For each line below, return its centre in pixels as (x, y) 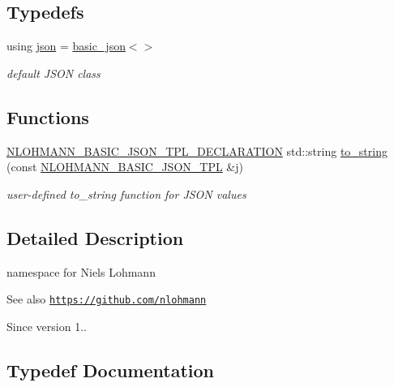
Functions (48, 116)
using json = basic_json (66, 46)
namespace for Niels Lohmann (81, 271)
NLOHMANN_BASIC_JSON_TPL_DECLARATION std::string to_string (197, 150)
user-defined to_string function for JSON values (126, 193)
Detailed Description (95, 237)
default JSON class (54, 73)
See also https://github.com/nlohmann (107, 299)
